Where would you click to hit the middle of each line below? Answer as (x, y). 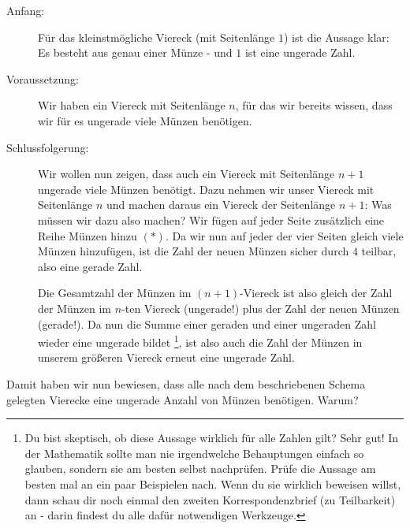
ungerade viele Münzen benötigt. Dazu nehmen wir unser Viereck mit (206, 189)
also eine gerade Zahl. (90, 266)
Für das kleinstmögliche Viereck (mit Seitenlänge (157, 37)
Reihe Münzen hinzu (88, 235)
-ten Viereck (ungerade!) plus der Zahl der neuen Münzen (261, 308)
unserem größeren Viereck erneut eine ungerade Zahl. (166, 357)
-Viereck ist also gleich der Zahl (316, 293)
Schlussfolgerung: (48, 147)
